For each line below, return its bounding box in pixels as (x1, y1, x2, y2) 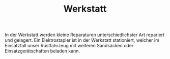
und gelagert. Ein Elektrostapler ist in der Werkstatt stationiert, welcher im (5, 37, 160, 43)
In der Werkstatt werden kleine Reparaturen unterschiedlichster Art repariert (5, 32, 165, 38)
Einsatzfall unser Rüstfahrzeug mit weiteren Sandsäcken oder (5, 43, 134, 49)
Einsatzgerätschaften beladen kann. (5, 48, 80, 54)
